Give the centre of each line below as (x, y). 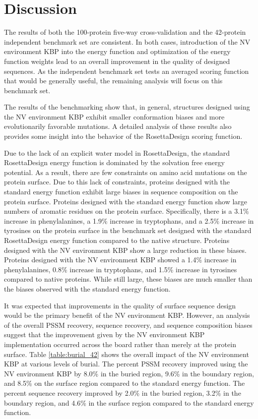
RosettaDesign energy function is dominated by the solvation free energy (114, 162)
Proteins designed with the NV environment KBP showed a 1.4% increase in (120, 260)
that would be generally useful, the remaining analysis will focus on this (113, 81)
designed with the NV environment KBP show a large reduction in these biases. (125, 250)
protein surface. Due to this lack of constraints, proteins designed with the (117, 182)
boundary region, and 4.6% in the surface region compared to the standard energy (129, 402)
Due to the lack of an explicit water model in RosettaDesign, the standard (117, 152)
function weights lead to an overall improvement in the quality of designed (117, 61)
